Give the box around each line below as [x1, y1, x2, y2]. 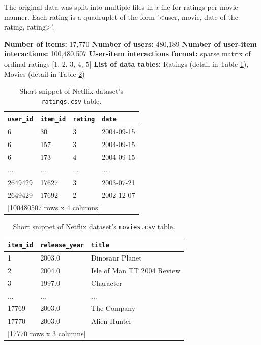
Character [91, 277, 122, 288]
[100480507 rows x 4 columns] [8, 202, 100, 213]
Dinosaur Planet [91, 252, 142, 263]
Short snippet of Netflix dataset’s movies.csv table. [13, 221, 175, 232]
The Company [91, 303, 136, 313]
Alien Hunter [91, 315, 132, 326]
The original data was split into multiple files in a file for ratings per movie [4, 2, 238, 12]
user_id [8, 116, 34, 123]
